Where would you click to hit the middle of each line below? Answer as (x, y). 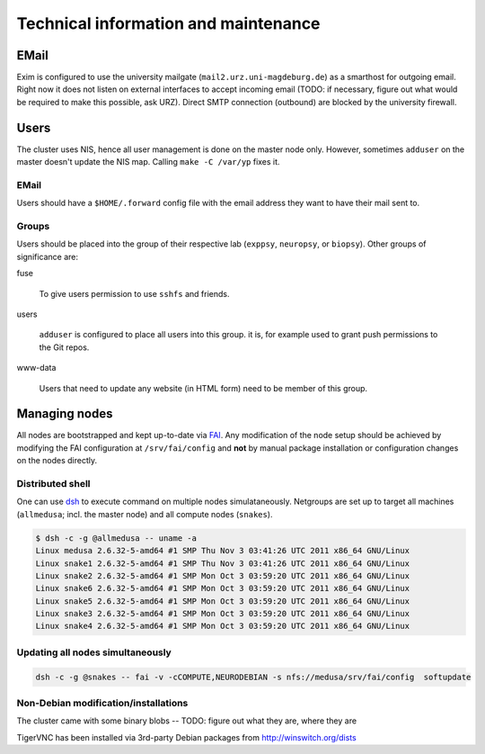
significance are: (48, 256)
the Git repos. (64, 347)
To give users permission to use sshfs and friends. (134, 293)
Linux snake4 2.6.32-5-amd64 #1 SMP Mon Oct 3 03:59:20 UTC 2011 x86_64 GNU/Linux (223, 626)
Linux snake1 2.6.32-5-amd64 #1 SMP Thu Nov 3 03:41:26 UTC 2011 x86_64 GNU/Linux (223, 563)
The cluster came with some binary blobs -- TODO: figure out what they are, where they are (187, 721)
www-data (36, 368)
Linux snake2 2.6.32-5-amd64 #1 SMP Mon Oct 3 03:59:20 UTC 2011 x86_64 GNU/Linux (223, 575)
